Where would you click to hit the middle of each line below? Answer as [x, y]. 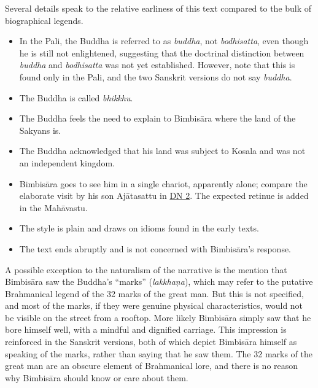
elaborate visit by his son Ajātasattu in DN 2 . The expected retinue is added [164, 196]
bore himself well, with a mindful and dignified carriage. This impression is [146, 329]
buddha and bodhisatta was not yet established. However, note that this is [157, 65]
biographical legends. [44, 20]
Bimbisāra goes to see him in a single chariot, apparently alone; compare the [163, 183]
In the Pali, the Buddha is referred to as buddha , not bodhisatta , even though [164, 41]
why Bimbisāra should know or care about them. [97, 377]
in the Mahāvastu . [53, 207]
